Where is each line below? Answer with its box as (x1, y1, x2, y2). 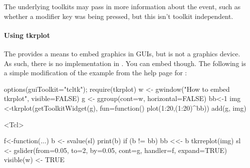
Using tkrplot (4, 30, 50, 40)
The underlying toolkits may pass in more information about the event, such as (4, 1, 241, 11)
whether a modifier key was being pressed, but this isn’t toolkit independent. (4, 11, 233, 21)
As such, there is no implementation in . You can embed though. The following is (4, 58, 246, 68)
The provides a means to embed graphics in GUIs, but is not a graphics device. (4, 48, 240, 58)
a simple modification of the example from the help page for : (4, 67, 187, 78)
